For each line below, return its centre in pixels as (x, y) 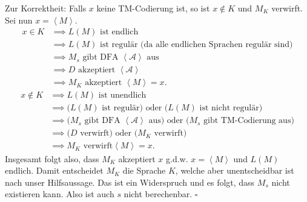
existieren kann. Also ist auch (60, 194)
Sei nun (19, 20)
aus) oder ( (169, 121)
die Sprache (144, 170)
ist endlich (119, 32)
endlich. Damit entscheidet (54, 170)
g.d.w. (177, 158)
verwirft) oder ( (109, 134)
